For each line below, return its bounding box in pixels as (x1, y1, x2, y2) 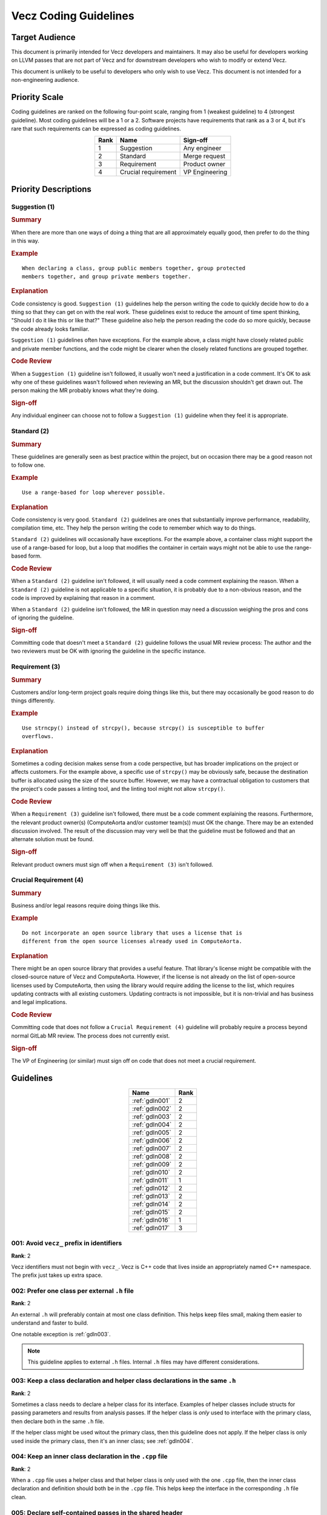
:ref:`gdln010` (132, 1168, 171, 1176)
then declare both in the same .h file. (11, 1417, 105, 1425)
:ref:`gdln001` (132, 1096, 171, 1105)
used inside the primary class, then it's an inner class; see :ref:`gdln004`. (11, 1437, 194, 1445)
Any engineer (183, 144, 222, 153)
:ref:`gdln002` (132, 1104, 172, 1113)
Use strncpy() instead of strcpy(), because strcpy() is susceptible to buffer (22, 725, 265, 731)
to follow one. (11, 461, 45, 469)
